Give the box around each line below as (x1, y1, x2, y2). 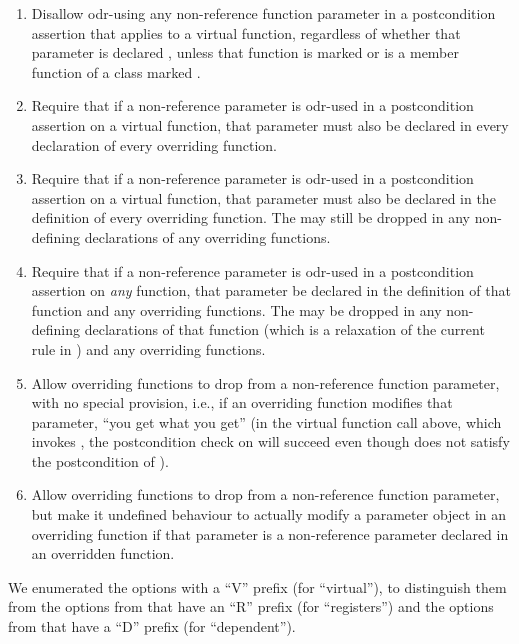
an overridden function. (31, 543, 175, 564)
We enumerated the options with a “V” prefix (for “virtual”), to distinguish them (8, 576, 507, 597)
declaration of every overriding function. (31, 134, 277, 155)
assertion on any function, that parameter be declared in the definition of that (31, 280, 511, 301)
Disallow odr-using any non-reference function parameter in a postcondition (31, 3, 496, 23)
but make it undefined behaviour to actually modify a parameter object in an (31, 504, 507, 525)
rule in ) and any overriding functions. (31, 338, 266, 359)
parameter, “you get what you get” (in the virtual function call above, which (31, 411, 502, 432)
